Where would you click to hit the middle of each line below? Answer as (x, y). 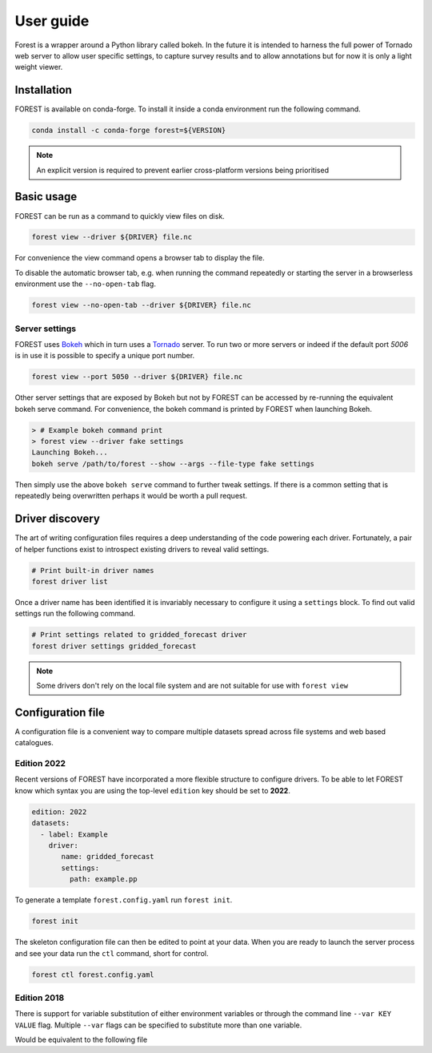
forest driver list (70, 581)
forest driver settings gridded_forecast (114, 646)
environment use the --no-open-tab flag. (85, 284)
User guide (52, 21)
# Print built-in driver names (93, 570)
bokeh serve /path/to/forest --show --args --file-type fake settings (173, 464)
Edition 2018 (40, 998)
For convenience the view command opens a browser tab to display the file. (140, 258)
